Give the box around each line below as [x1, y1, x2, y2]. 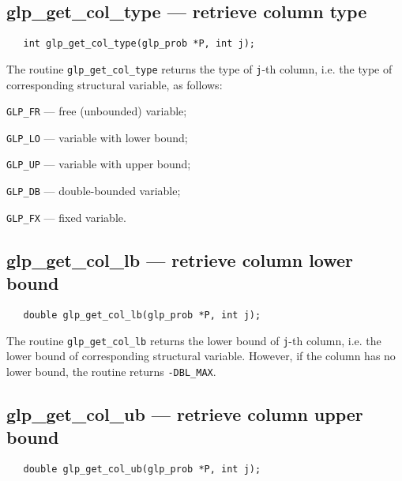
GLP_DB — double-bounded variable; [6, 182, 181, 199]
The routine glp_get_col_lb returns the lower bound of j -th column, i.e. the [6, 332, 381, 348]
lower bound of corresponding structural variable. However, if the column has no [6, 348, 396, 364]
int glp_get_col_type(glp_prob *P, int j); [23, 38, 255, 50]
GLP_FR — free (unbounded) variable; [6, 103, 187, 119]
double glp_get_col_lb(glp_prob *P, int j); [23, 309, 261, 321]
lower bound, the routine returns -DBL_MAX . [6, 363, 216, 379]
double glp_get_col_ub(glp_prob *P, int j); [23, 464, 261, 475]
